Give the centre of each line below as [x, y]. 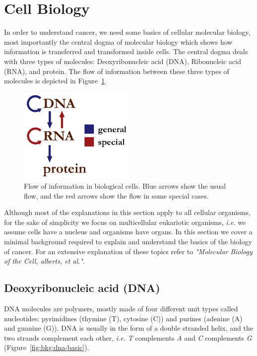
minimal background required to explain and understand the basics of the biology [128, 241]
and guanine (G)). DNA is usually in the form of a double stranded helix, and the [128, 328]
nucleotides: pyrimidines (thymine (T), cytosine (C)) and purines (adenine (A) [123, 318]
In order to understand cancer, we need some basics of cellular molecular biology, [127, 32]
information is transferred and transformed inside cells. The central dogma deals [126, 51]
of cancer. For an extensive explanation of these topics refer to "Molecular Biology [128, 251]
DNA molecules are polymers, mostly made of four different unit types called [121, 308]
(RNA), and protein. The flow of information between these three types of [117, 71]
